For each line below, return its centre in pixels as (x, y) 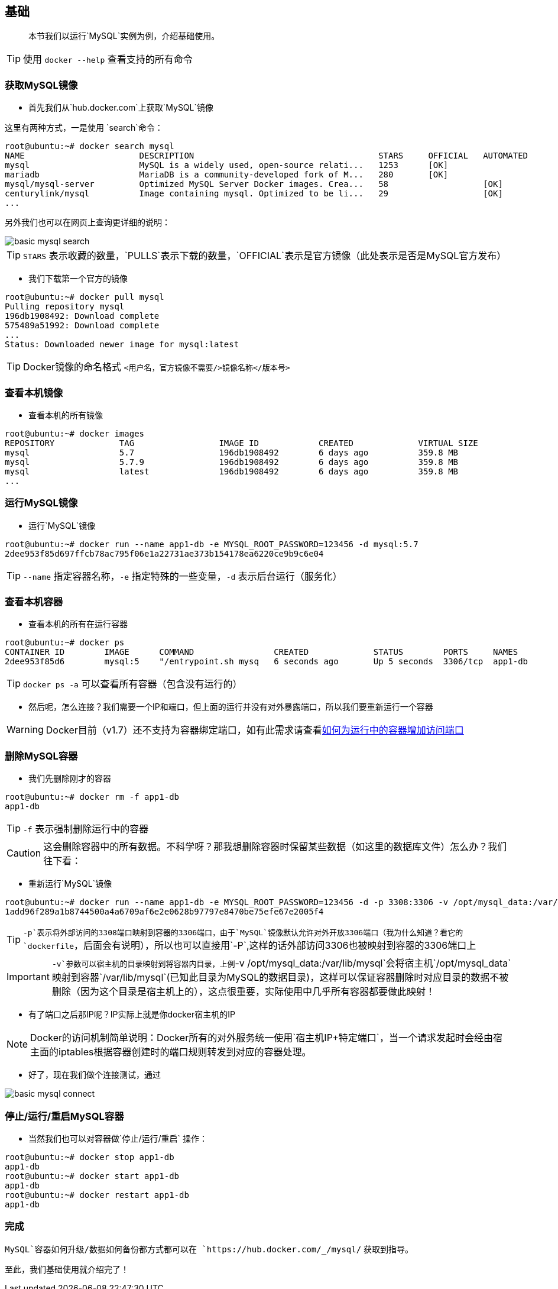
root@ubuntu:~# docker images (75, 433)
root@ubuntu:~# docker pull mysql (85, 297)
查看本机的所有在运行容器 (78, 624)
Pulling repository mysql (65, 307)
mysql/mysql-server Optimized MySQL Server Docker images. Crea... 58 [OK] (254, 184)
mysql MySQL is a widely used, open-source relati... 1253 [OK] (227, 165)
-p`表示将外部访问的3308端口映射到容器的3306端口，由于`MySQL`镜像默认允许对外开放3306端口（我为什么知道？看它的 (243, 933)
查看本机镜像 (34, 392)
